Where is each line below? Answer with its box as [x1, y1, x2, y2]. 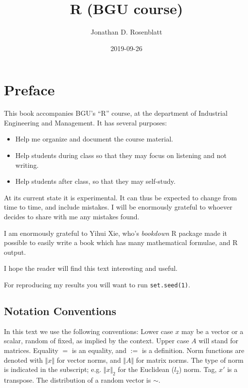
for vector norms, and [56, 354, 121, 365]
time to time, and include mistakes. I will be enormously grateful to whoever [4, 202, 232, 212]
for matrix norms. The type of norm [136, 354, 244, 365]
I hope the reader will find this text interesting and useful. [4, 263, 177, 273]
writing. [15, 159, 39, 170]
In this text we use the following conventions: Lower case [4, 326, 173, 336]
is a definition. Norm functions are [142, 345, 245, 355]
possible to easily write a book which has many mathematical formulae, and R [4, 237, 238, 247]
